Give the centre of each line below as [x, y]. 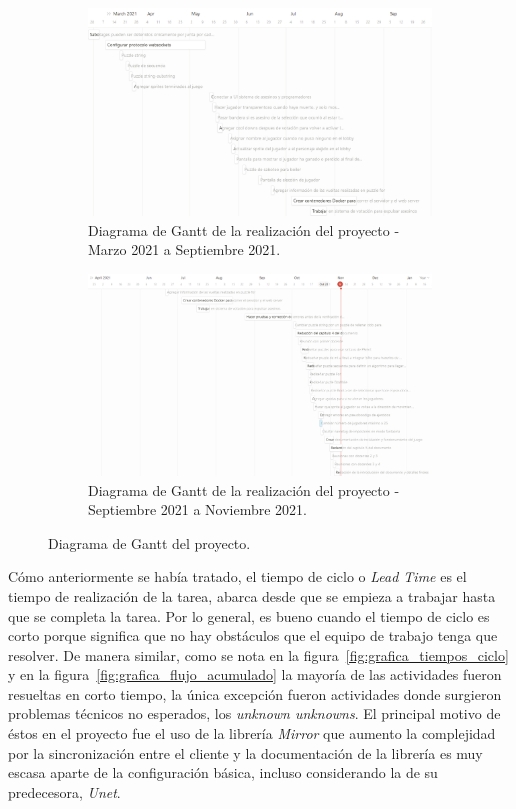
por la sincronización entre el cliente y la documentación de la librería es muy [245, 752]
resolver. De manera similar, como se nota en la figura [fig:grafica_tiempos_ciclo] [258, 654]
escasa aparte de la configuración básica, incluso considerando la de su [223, 772]
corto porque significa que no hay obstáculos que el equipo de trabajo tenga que [253, 635]
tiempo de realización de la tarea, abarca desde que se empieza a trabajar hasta [252, 595]
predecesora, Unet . [64, 791]
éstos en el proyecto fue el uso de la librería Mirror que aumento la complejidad [252, 733]
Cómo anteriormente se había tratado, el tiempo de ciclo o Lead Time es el [237, 576]
